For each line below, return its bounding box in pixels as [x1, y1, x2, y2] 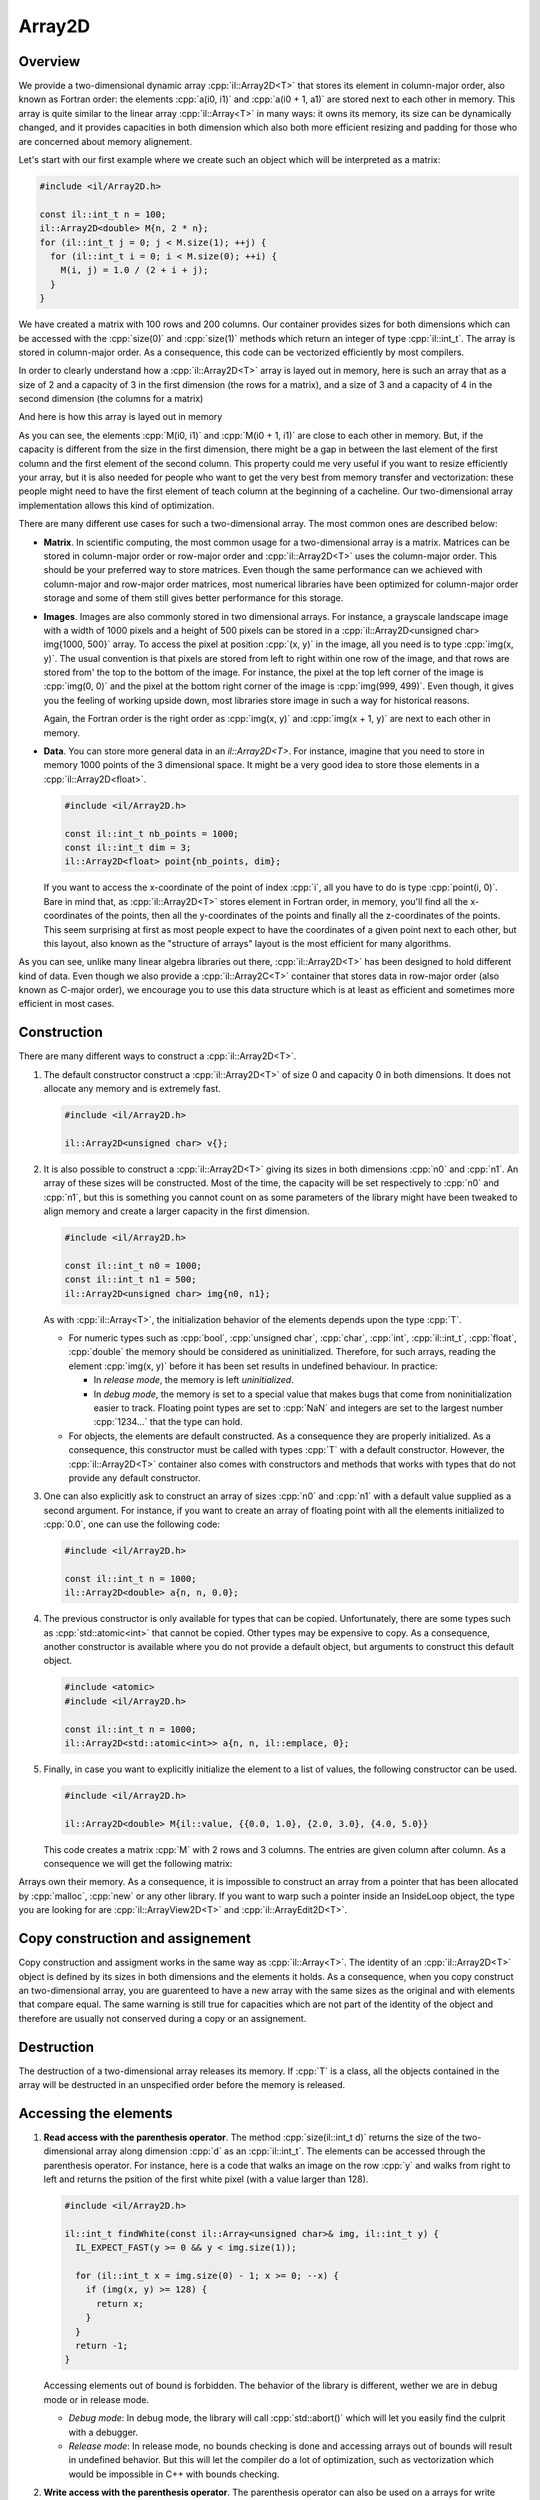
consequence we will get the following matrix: [43, 1858, 233, 1870]
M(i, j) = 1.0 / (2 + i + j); [60, 265, 209, 276]
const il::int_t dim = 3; [64, 841, 192, 853]
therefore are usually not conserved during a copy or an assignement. [18, 2012, 307, 2024]
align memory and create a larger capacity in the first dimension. [43, 1205, 310, 1217]
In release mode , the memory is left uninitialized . [93, 1374, 294, 1386]
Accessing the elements [18, 2105, 174, 2122]
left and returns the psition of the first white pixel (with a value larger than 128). [43, 2173, 369, 2185]
